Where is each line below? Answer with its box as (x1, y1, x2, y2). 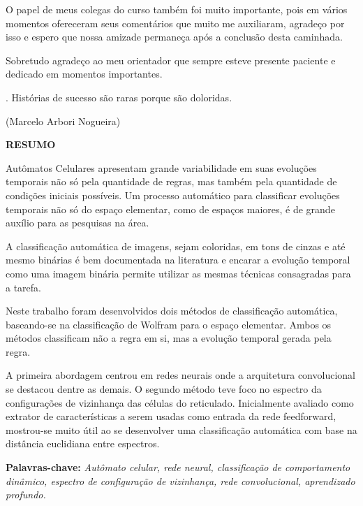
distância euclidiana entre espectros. (6, 436, 160, 451)
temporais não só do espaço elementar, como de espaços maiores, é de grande (6, 201, 335, 216)
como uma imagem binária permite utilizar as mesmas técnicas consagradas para (6, 266, 351, 280)
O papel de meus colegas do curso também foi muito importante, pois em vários (6, 2, 348, 16)
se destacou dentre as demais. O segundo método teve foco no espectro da (6, 382, 322, 396)
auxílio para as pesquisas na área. (6, 215, 149, 230)
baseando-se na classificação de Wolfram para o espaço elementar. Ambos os (6, 317, 332, 331)
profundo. (6, 487, 46, 502)
